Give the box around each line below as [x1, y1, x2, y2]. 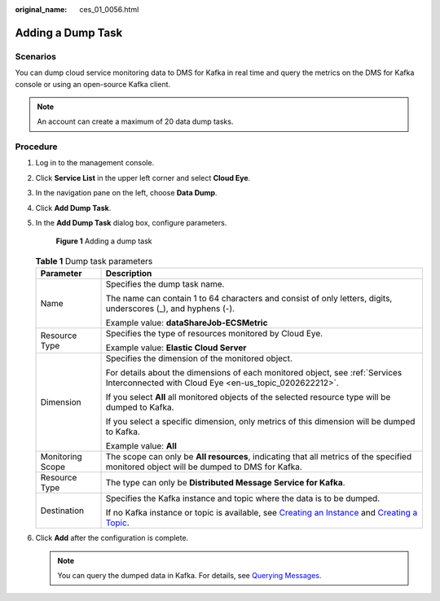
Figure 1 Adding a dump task [55, 236, 152, 246]
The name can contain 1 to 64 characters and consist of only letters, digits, [105, 293, 393, 305]
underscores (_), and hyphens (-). [105, 303, 235, 314]
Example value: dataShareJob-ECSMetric [105, 318, 268, 329]
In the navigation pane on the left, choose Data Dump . [35, 188, 218, 198]
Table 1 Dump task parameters [35, 256, 153, 266]
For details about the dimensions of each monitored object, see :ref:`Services [105, 367, 403, 379]
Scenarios [15, 50, 57, 62]
